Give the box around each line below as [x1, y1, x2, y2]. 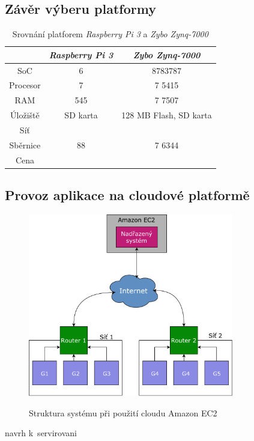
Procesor [9, 79, 41, 91]
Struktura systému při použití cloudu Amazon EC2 [29, 406, 217, 419]
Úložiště [10, 109, 40, 121]
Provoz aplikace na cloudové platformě [5, 186, 250, 204]
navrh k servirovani [5, 427, 77, 439]
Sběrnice [9, 138, 41, 151]
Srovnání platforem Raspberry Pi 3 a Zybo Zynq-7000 [12, 28, 208, 40]
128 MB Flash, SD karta [121, 109, 212, 121]
